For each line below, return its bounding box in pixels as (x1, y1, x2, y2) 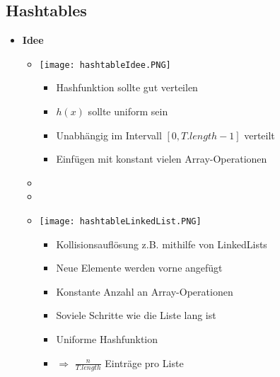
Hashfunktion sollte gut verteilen (56, 80, 198, 95)
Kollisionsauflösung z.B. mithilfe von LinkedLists (56, 236, 267, 251)
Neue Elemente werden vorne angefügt (56, 260, 223, 275)
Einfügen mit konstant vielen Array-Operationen (56, 151, 267, 166)
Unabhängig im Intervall (56, 127, 162, 142)
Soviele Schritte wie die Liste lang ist (56, 308, 216, 323)
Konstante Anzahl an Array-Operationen (56, 284, 233, 298)
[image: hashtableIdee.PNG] (39, 59, 171, 70)
